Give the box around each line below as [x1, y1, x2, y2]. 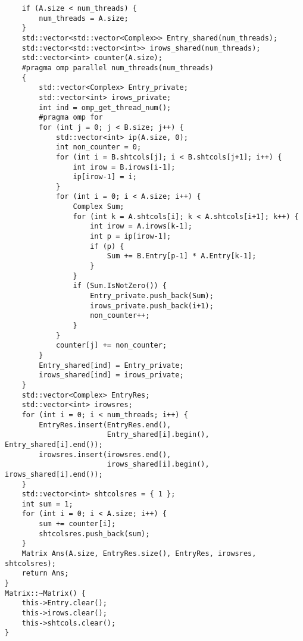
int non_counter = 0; [55, 143, 142, 152]
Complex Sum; [73, 202, 124, 211]
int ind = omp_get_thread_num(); [39, 103, 171, 112]
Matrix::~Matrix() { [5, 589, 86, 598]
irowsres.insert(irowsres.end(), [39, 450, 171, 459]
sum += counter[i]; [39, 520, 116, 529]
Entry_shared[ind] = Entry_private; [39, 361, 184, 370]
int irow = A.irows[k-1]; [90, 222, 192, 231]
